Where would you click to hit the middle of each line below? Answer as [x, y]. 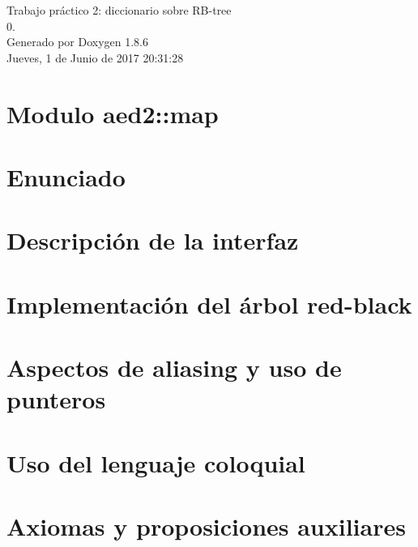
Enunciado [66, 176]
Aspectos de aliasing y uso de [174, 368]
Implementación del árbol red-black [209, 303]
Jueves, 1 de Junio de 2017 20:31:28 [95, 57]
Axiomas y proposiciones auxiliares [206, 526]
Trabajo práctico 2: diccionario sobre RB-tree [119, 10]
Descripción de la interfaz [153, 240]
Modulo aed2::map [113, 113]
